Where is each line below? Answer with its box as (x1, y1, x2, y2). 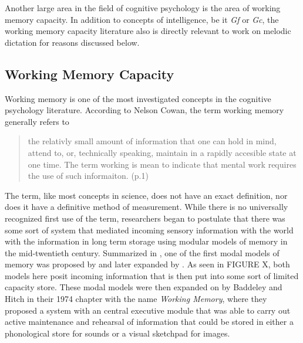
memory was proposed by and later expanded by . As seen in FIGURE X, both (5, 258, 290, 270)
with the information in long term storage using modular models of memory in (5, 235, 288, 247)
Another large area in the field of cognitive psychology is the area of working (5, 2, 281, 13)
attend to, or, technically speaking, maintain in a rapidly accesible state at (28, 146, 297, 158)
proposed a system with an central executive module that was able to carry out (5, 304, 291, 316)
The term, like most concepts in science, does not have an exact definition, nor (5, 189, 288, 201)
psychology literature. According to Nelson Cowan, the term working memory (5, 104, 284, 116)
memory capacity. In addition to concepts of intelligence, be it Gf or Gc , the (5, 13, 279, 25)
